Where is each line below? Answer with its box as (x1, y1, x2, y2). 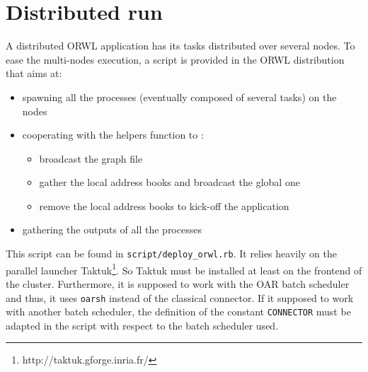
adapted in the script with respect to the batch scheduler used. (6, 318, 279, 332)
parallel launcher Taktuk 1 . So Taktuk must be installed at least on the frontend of (6, 260, 362, 277)
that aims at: (6, 66, 62, 81)
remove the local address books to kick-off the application (39, 198, 289, 213)
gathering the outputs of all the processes (22, 222, 202, 237)
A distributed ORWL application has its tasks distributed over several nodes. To (6, 38, 355, 53)
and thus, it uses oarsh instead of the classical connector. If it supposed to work (6, 290, 354, 305)
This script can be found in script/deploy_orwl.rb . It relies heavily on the (6, 246, 337, 261)
